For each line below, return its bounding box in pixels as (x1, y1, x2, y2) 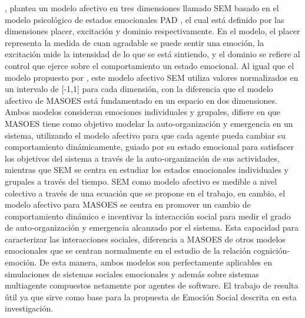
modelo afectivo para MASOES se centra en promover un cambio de (5, 198, 251, 211)
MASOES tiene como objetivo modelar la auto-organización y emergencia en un (5, 117, 293, 129)
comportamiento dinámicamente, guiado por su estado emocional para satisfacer (5, 140, 294, 153)
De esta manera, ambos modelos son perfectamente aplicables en (39, 256, 273, 268)
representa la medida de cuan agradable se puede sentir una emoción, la (5, 36, 264, 48)
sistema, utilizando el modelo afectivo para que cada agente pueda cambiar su (5, 129, 286, 141)
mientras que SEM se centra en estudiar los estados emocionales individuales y (5, 163, 289, 176)
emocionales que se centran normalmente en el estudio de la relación (5, 244, 251, 257)
